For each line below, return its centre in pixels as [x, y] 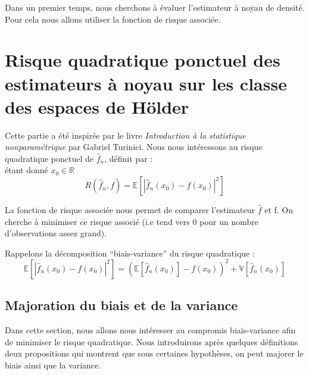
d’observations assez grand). [56, 233]
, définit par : [129, 158]
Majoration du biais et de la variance [121, 305]
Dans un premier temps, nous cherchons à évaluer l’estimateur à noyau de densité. [155, 7]
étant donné [26, 170]
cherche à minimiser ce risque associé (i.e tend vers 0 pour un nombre [132, 221]
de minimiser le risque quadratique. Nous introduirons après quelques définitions [152, 341]
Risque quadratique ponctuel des [143, 60]
